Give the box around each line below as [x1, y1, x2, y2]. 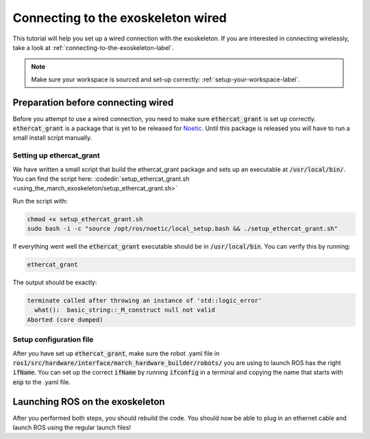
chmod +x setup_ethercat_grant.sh [27, 215, 143, 223]
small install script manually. [12, 134, 92, 142]
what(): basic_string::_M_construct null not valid [34, 306, 215, 314]
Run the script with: [12, 197, 68, 205]
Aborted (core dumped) [27, 316, 103, 323]
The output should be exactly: [12, 278, 97, 287]
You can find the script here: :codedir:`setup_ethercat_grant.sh [12, 175, 190, 183]
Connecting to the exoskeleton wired [12, 10, 227, 25]
